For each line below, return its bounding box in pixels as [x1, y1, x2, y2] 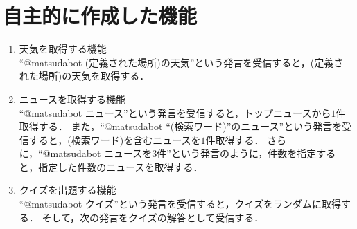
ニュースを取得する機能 [19, 91, 126, 106]
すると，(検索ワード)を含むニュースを [28, 132, 201, 147]
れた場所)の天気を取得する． [19, 68, 150, 83]
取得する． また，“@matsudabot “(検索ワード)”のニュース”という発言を [19, 119, 342, 134]
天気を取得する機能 [19, 42, 107, 56]
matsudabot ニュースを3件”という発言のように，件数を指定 [50, 146, 317, 161]
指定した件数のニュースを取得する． [38, 159, 203, 174]
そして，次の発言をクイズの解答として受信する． [42, 210, 264, 224]
